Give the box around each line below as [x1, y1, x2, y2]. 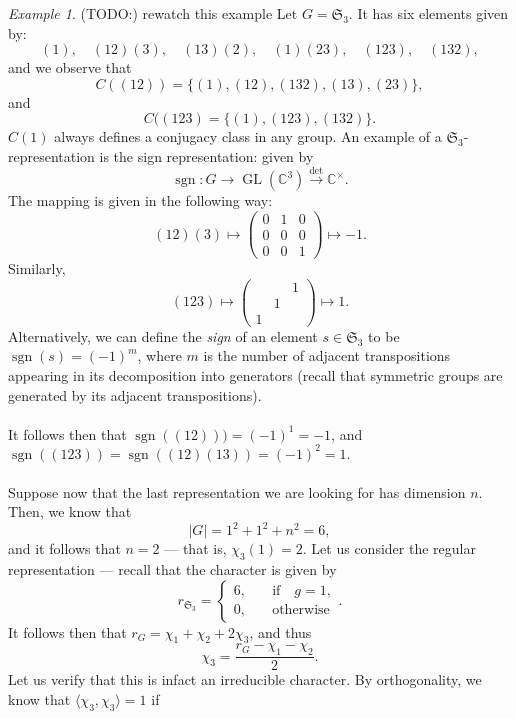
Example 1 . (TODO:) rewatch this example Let [8, 3, 298, 23]
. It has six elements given [348, 3, 509, 23]
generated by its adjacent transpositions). [8, 384, 262, 405]
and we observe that [8, 57, 132, 78]
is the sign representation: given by [99, 145, 314, 166]
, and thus [249, 621, 312, 642]
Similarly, [8, 258, 66, 279]
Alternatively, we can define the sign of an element [8, 325, 318, 346]
